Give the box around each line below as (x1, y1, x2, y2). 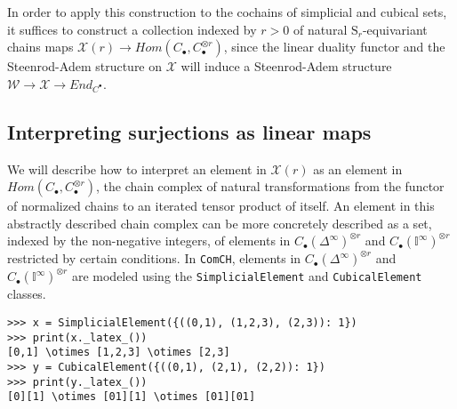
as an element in (313, 159, 403, 178)
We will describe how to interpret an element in (7, 159, 267, 178)
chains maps (7, 37, 74, 56)
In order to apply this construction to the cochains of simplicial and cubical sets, (7, 3, 447, 20)
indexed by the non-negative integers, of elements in (7, 231, 291, 250)
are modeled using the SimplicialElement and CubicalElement (71, 267, 422, 285)
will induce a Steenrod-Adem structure (180, 57, 392, 76)
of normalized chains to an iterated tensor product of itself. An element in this (7, 196, 435, 215)
